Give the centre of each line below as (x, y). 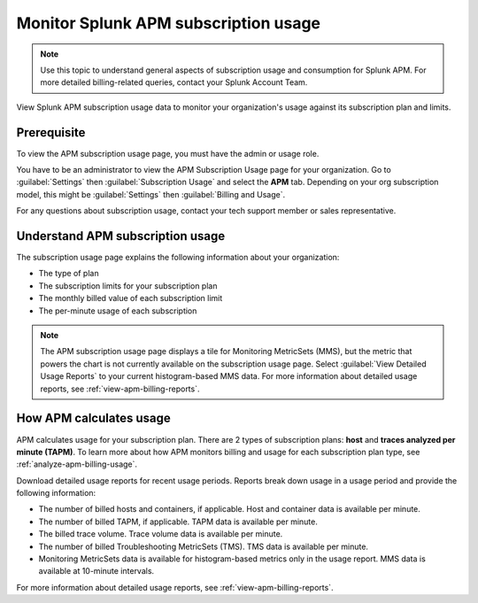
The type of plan (69, 274)
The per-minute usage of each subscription (118, 311)
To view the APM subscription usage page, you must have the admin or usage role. (168, 153)
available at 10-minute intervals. (96, 571)
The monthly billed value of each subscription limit (131, 298)
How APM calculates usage (94, 418)
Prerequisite (51, 132)
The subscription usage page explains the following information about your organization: (178, 258)
